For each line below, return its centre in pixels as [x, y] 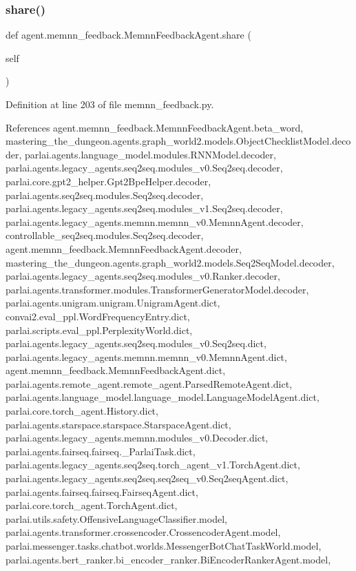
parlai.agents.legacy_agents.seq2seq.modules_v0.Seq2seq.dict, [136, 343]
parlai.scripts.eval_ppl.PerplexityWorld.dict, [99, 330]
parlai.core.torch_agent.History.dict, [82, 411]
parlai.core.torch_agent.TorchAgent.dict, [92, 505]
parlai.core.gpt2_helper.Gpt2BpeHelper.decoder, [108, 181]
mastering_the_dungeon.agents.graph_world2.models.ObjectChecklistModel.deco [178, 141]
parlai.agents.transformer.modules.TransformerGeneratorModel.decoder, [157, 289]
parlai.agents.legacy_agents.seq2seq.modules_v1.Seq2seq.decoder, [144, 208]
